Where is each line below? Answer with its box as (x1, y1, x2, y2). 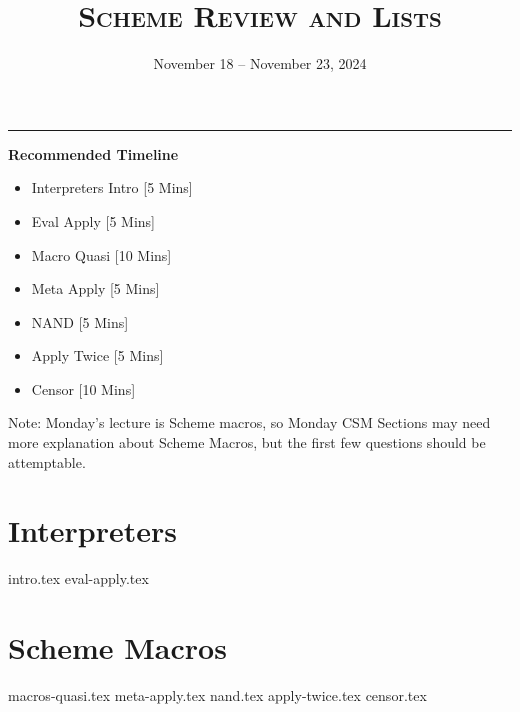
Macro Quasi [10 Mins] (31, 244, 172, 265)
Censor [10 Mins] (31, 378, 136, 399)
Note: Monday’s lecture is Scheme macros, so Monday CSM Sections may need (8, 412, 491, 433)
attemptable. (8, 451, 86, 472)
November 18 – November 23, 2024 (153, 53, 367, 74)
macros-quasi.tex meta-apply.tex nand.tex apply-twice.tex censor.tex (8, 685, 427, 706)
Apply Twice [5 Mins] (31, 345, 164, 366)
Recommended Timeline (8, 143, 179, 164)
